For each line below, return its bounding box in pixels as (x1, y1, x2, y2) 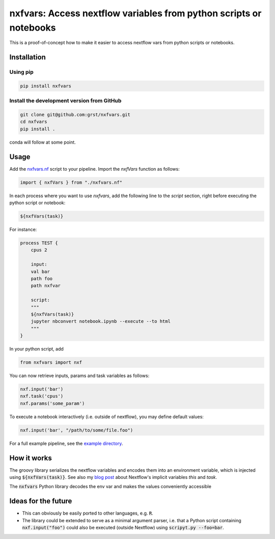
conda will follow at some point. (9, 139, 76, 145)
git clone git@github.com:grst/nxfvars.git (20, 112, 131, 118)
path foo (31, 276, 53, 281)
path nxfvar (31, 283, 61, 289)
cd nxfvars (20, 119, 47, 125)
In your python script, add (9, 346, 64, 352)
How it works (9, 453, 52, 462)
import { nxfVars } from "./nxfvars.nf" (20, 179, 122, 185)
